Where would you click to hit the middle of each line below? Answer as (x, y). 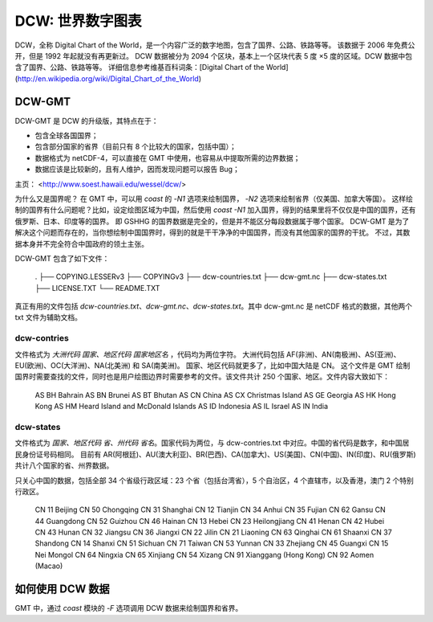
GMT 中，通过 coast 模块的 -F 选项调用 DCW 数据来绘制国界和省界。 (129, 608)
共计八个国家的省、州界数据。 (64, 465)
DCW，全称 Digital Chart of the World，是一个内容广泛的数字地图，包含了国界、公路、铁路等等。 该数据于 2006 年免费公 (215, 45)
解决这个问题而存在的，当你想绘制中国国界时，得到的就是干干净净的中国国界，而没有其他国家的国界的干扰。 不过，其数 (212, 232)
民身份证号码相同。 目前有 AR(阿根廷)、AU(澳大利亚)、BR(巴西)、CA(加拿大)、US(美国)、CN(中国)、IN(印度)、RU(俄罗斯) (215, 454)
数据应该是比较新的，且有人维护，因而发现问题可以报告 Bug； (137, 170)
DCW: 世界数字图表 (78, 21)
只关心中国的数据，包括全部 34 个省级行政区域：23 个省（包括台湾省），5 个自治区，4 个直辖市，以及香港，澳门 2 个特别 (214, 480)
